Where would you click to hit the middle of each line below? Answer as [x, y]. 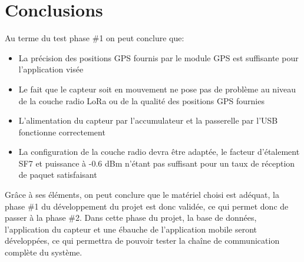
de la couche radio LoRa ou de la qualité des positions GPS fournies [141, 100]
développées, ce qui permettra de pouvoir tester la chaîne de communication [142, 241]
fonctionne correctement [62, 132]
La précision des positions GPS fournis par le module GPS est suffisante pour [158, 57]
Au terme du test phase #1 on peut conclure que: [95, 38]
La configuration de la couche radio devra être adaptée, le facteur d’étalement [159, 152]
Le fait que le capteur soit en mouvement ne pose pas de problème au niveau [157, 89]
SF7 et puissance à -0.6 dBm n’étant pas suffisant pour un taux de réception [157, 163]
